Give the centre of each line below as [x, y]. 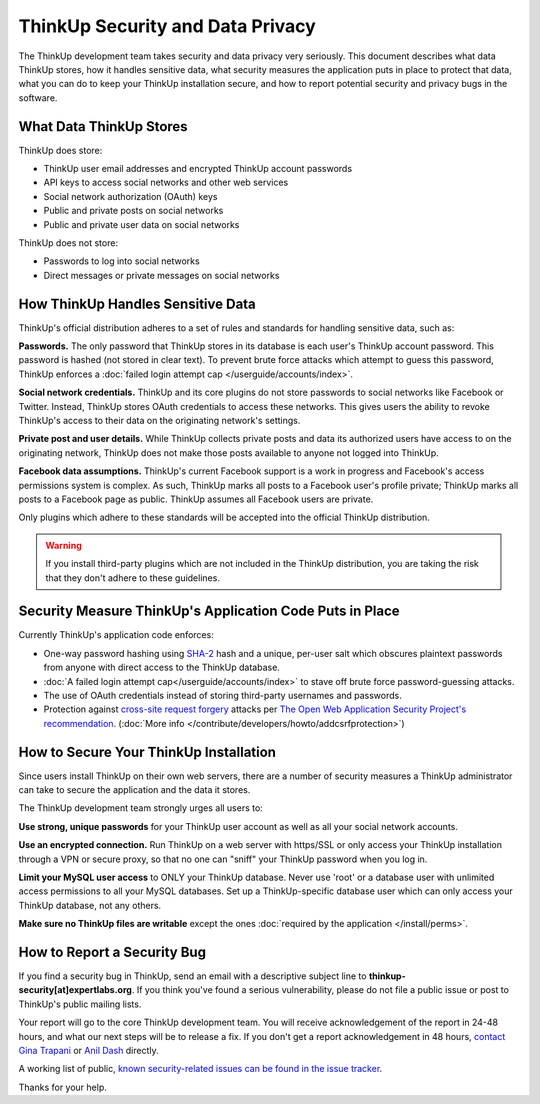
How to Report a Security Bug [112, 952]
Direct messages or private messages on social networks [161, 275]
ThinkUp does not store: [68, 242]
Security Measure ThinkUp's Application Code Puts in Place [209, 611]
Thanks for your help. [62, 1087]
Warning [63, 545]
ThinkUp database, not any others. [90, 905]
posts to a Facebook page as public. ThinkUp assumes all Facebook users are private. [196, 499]
